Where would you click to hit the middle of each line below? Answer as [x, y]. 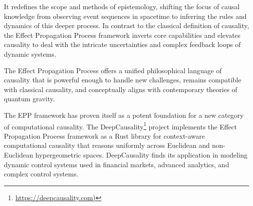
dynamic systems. [30, 54]
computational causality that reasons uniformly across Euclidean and [107, 145]
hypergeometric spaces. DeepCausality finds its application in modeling [141, 154]
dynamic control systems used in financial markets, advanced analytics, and [117, 164]
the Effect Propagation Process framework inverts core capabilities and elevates [122, 35]
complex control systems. [41, 174]
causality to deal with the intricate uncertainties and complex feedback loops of [122, 44]
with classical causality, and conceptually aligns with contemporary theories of [121, 89]
